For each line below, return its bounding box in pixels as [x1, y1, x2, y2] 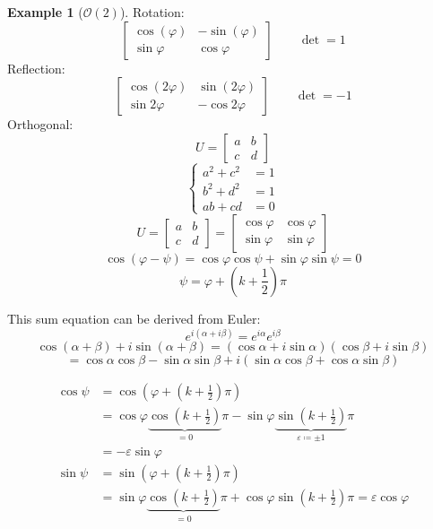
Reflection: [7, 58, 65, 77]
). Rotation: [119, 3, 185, 21]
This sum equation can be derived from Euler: [7, 308, 261, 327]
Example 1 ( [7, 3, 83, 21]
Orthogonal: [7, 115, 74, 134]
